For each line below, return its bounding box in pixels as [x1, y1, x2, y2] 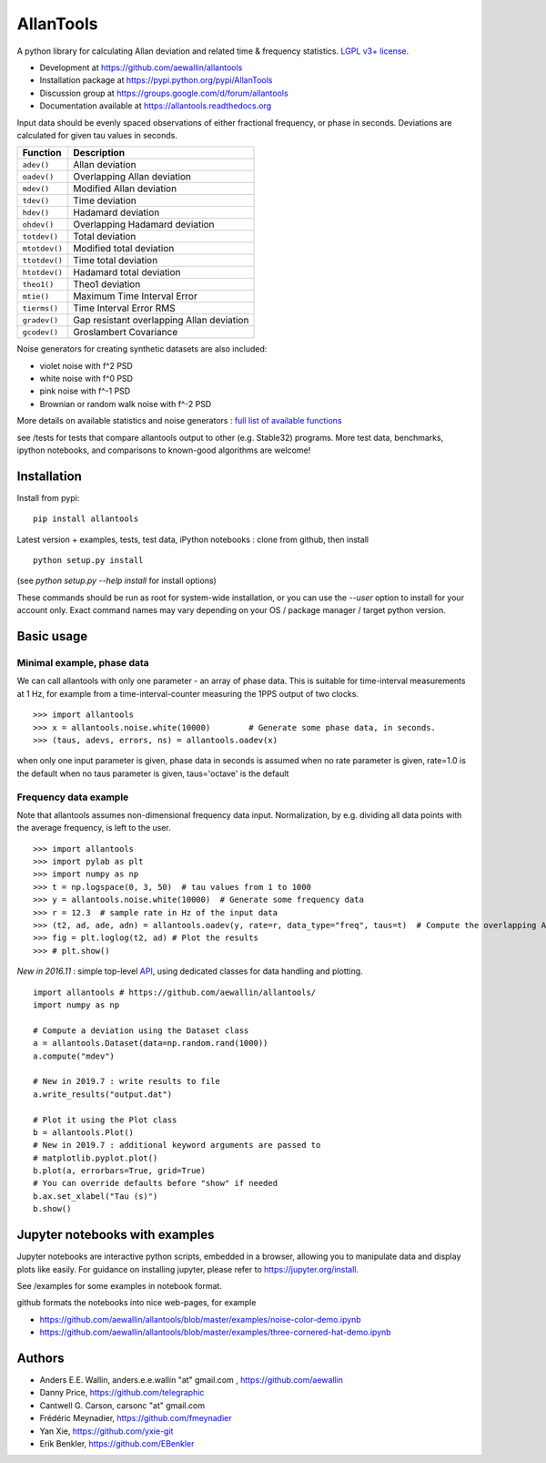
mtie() [22, 292, 50, 301]
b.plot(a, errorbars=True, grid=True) [33, 1166, 207, 1176]
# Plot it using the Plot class [33, 1114, 177, 1125]
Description [73, 147, 126, 159]
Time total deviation [73, 254, 158, 267]
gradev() [22, 315, 59, 325]
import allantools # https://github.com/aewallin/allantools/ [33, 987, 317, 997]
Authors [16, 1350, 65, 1366]
